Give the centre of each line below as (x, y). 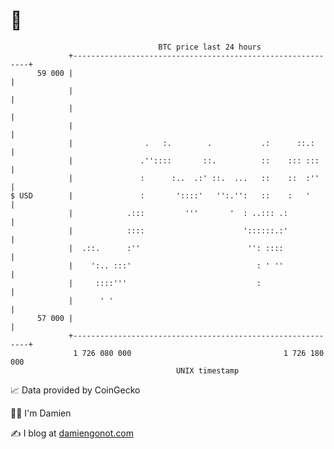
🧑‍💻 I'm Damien (41, 413)
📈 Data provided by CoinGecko (75, 390)
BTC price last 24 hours (210, 47)
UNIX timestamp (207, 370)
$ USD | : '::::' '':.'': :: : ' (160, 195)
